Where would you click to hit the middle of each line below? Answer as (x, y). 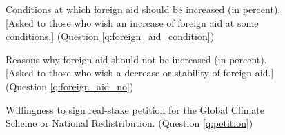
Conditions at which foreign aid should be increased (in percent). (143, 9)
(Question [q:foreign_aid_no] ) (70, 86)
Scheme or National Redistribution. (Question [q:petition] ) (129, 123)
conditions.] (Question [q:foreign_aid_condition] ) (110, 36)
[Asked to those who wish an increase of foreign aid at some (132, 22)
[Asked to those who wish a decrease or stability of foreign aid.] (140, 73)
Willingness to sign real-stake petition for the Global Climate (135, 109)
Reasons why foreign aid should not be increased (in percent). (136, 59)
